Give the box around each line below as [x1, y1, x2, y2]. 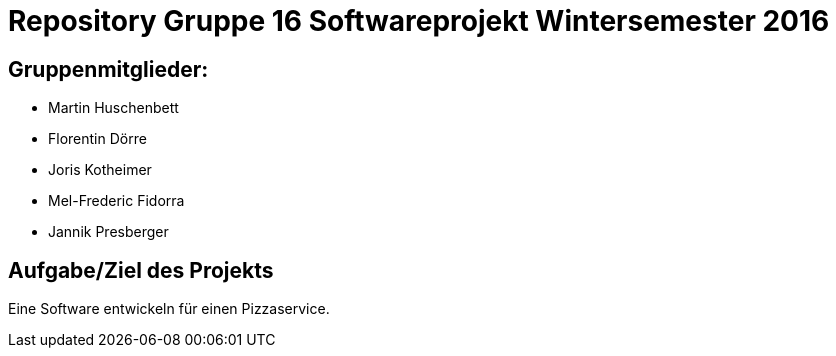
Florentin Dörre [48, 130, 147, 148]
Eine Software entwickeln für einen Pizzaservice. [8, 300, 330, 318]
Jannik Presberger [48, 223, 169, 241]
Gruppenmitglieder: [8, 56, 209, 82]
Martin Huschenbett [48, 99, 179, 117]
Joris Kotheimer [48, 161, 152, 179]
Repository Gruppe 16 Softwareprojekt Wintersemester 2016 [8, 4, 830, 38]
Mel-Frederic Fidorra [48, 192, 185, 210]
